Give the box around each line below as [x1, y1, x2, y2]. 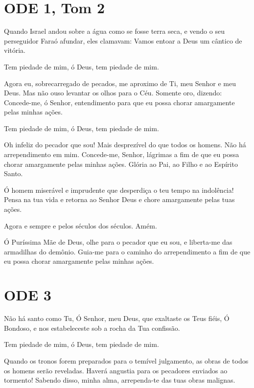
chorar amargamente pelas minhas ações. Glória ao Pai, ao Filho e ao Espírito [4, 159, 238, 169]
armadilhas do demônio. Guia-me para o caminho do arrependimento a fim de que [4, 246, 251, 256]
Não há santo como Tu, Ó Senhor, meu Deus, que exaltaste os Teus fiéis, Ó [4, 313, 230, 323]
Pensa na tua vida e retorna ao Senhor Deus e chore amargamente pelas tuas [4, 194, 235, 205]
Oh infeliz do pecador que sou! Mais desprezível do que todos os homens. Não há [4, 139, 246, 150]
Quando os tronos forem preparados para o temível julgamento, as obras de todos [4, 355, 249, 365]
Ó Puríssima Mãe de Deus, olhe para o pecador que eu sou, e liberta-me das [4, 237, 232, 247]
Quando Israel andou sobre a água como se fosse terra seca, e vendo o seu [4, 26, 225, 36]
